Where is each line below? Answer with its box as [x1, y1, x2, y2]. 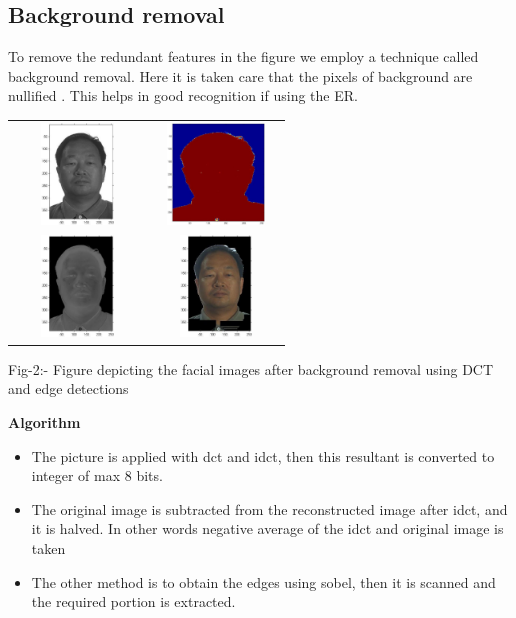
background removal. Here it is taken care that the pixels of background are [8, 65, 473, 86]
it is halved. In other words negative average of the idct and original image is [31, 518, 504, 539]
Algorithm [8, 411, 81, 432]
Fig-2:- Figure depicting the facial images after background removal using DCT [8, 358, 494, 379]
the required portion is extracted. [31, 591, 236, 612]
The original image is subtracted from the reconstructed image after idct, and [31, 498, 508, 519]
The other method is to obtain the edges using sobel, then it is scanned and [31, 571, 496, 592]
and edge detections [8, 378, 129, 399]
